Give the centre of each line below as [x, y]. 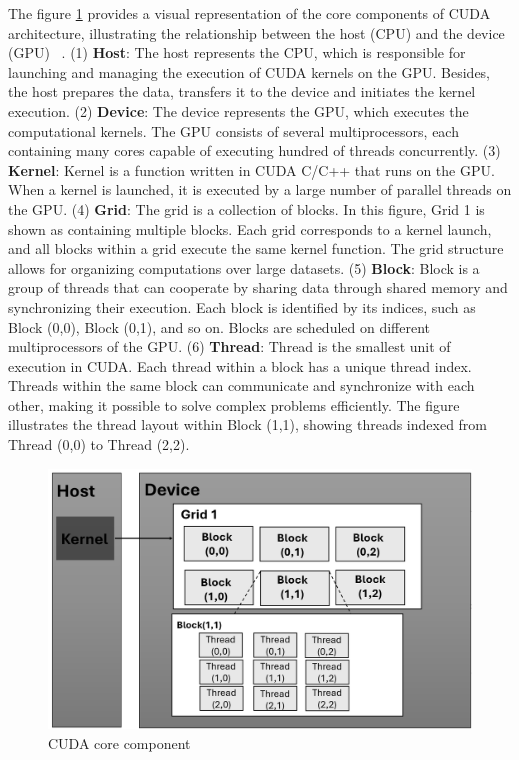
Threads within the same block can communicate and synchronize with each [241, 385]
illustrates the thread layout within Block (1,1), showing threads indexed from [248, 424]
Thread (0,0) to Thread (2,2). [99, 444]
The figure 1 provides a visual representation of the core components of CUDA [249, 13]
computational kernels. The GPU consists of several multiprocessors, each [233, 130]
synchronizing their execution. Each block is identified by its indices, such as [242, 306]
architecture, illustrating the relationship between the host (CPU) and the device [256, 32]
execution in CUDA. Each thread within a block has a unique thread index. [240, 365]
